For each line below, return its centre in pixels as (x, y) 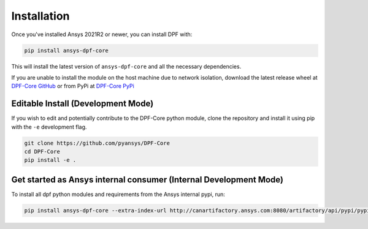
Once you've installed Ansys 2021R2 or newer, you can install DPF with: (102, 34)
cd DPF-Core (42, 151)
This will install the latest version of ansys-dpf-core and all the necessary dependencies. (126, 66)
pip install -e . (50, 160)
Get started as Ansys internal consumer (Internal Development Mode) (147, 180)
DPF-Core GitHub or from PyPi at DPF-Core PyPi (73, 86)
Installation (40, 16)
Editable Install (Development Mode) (82, 104)
